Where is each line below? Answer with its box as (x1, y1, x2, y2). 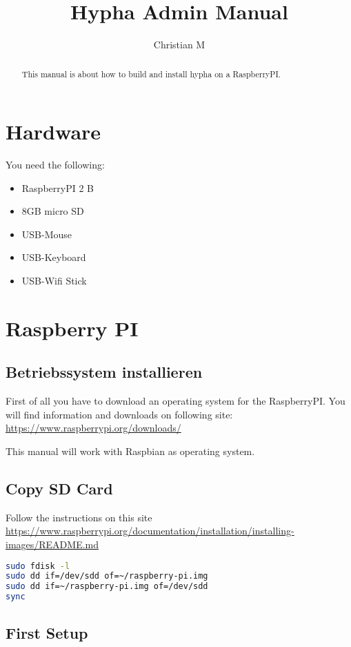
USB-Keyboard (21, 250, 86, 264)
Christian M (153, 37, 205, 52)
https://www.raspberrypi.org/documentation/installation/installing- (6, 523, 294, 538)
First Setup (6, 621, 88, 643)
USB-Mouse (21, 226, 72, 241)
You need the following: (6, 157, 105, 172)
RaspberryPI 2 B (21, 180, 94, 195)
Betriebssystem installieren (6, 361, 203, 383)
